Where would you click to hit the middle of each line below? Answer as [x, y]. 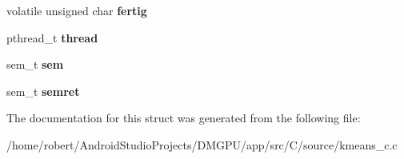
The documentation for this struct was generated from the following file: [184, 118]
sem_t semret [43, 91]
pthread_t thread [52, 37]
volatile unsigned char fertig [77, 10]
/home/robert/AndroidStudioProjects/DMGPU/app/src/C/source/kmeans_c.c [202, 144]
